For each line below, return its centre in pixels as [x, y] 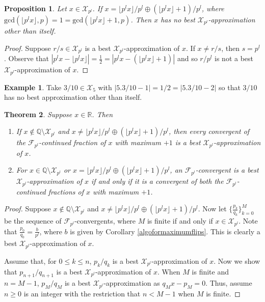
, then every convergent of [209, 131]
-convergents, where [105, 221]
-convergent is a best [227, 170]
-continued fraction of [72, 142]
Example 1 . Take [33, 87]
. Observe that [27, 58]
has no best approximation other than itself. [73, 97]
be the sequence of [33, 221]
